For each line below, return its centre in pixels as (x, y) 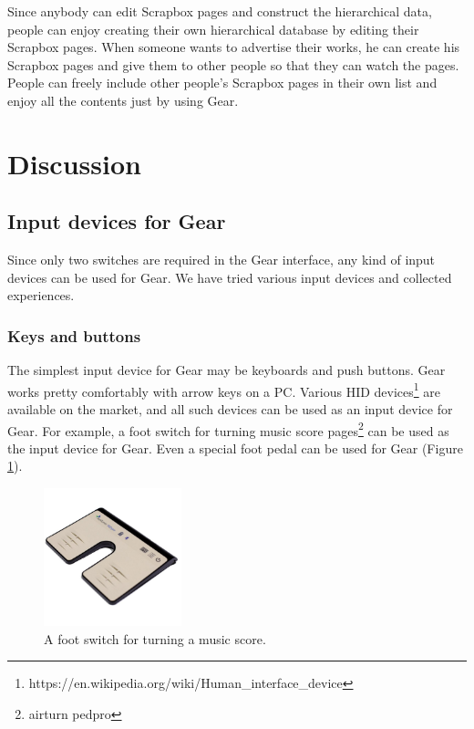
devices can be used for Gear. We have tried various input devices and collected (230, 277)
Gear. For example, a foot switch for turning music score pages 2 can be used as (228, 429)
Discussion (74, 163)
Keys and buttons (74, 335)
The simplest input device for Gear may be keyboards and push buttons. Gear (227, 370)
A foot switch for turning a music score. (155, 638)
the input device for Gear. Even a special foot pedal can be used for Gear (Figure (235, 448)
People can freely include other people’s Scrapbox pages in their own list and (222, 83)
